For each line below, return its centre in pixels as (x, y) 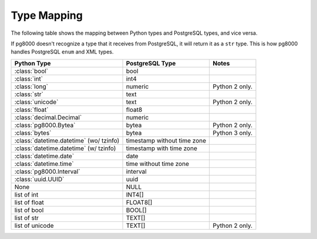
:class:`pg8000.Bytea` (45, 125)
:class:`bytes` (33, 132)
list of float (29, 202)
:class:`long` (31, 87)
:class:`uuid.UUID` (39, 179)
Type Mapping (47, 15)
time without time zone (157, 164)
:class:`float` (31, 109)
